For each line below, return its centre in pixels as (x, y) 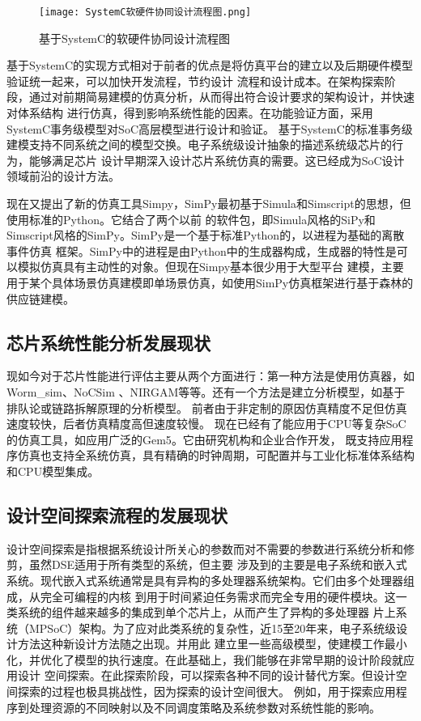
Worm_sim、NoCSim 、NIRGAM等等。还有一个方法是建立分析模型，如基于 (206, 391)
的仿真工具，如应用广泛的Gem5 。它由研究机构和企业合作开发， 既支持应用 (204, 439)
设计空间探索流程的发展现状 (117, 514)
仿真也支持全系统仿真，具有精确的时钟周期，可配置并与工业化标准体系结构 (216, 455)
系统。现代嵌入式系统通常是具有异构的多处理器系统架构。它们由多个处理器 (205, 580)
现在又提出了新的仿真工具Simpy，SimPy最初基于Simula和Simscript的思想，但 (209, 203)
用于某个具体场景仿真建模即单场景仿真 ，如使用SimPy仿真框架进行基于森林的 (210, 282)
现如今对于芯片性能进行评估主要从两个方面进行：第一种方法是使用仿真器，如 (210, 376)
